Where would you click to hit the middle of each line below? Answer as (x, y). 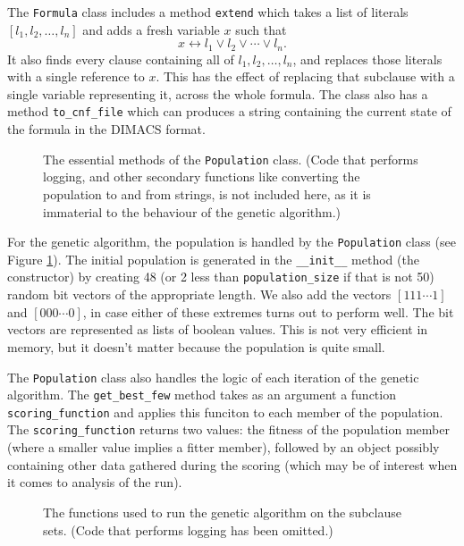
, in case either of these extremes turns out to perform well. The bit (268, 311)
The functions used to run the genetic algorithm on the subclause (222, 512)
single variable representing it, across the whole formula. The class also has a (218, 93)
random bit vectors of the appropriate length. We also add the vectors (199, 294)
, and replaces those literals (367, 59)
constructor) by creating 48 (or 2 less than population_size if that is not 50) (221, 277)
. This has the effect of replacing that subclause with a (305, 76)
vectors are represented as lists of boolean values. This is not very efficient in (218, 329)
